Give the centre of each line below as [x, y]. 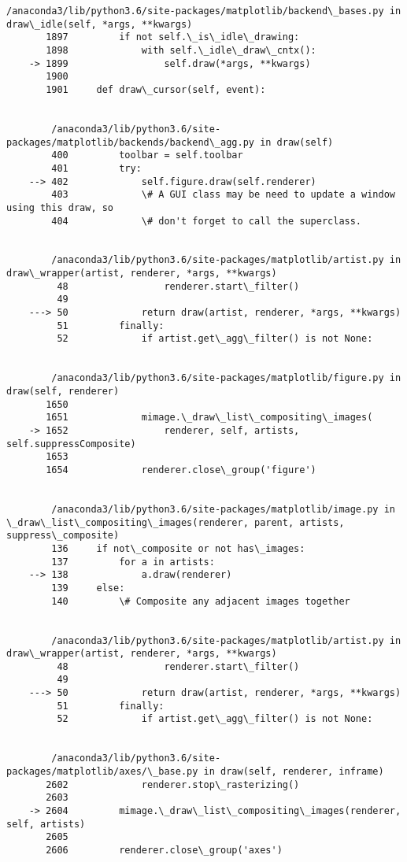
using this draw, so [60, 207]
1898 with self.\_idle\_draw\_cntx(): [181, 50]
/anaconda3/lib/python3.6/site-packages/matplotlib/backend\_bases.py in [204, 11]
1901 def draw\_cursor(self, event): [156, 89]
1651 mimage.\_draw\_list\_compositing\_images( [209, 418]
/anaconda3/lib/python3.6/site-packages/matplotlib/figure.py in [226, 378]
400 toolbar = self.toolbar [147, 155]
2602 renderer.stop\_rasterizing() [173, 784]
